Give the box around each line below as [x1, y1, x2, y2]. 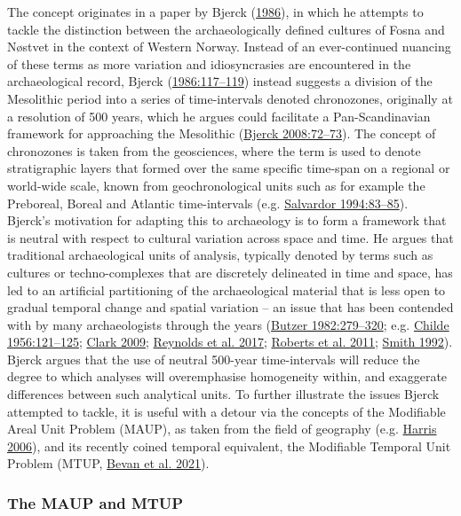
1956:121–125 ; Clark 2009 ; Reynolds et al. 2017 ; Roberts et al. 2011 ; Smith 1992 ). [7, 332, 453, 351]
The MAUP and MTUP [7, 491, 184, 513]
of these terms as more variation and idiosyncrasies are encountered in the [7, 54, 411, 73]
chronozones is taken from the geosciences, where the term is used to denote [7, 141, 421, 160]
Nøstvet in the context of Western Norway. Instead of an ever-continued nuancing [7, 37, 451, 56]
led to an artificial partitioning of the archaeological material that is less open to [7, 280, 446, 299]
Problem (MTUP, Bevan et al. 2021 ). [7, 454, 210, 473]
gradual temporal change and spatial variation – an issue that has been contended [7, 298, 454, 317]
